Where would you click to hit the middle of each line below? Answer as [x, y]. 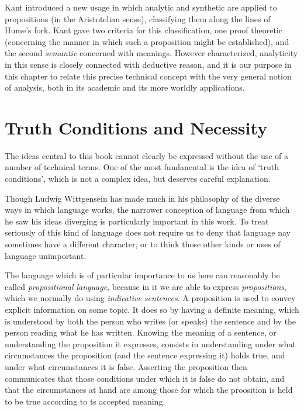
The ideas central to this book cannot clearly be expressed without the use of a [147, 155]
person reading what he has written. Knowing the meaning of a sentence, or [141, 332]
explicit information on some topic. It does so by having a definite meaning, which [152, 309]
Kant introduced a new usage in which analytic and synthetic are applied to [141, 7]
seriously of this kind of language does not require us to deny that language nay [148, 232]
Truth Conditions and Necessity [136, 127]
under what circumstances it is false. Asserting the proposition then [126, 366]
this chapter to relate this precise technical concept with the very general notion [148, 76]
